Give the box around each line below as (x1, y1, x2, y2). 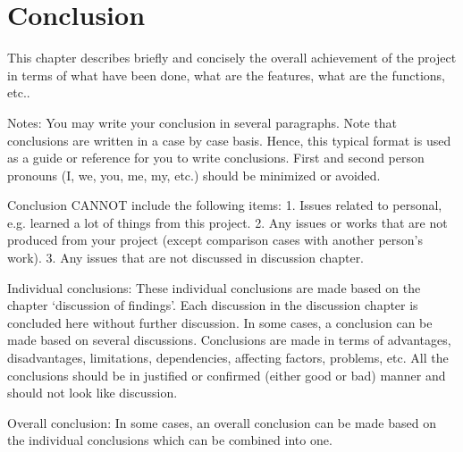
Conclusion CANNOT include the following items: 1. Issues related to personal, (7, 196, 442, 214)
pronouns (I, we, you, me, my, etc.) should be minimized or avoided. (7, 165, 381, 184)
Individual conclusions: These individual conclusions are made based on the (7, 278, 421, 297)
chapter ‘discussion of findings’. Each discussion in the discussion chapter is (7, 296, 418, 314)
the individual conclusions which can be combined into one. (7, 431, 333, 449)
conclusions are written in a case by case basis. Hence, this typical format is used (7, 130, 451, 149)
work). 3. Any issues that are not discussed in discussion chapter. (7, 248, 365, 267)
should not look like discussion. (7, 383, 178, 402)
